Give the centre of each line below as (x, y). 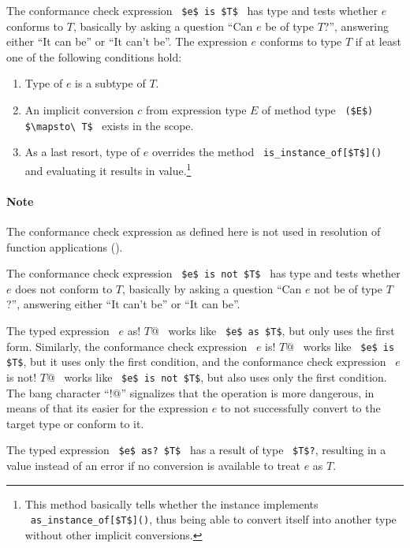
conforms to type (301, 41)
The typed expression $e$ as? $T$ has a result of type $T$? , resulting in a (196, 450)
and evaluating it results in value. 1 (108, 169)
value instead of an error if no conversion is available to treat (153, 466)
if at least (378, 41)
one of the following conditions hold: (94, 56)
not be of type (348, 288)
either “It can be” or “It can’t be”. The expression (127, 41)
